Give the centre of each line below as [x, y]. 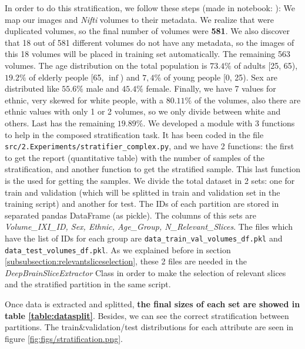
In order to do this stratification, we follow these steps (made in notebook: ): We [150, 8]
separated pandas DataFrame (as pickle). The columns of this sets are [131, 215]
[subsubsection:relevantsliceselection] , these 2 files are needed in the [126, 261]
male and [103, 88]
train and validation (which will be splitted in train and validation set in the [143, 192]
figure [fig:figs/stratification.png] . [64, 338]
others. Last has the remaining [60, 123]
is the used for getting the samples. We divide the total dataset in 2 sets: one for [150, 180]
